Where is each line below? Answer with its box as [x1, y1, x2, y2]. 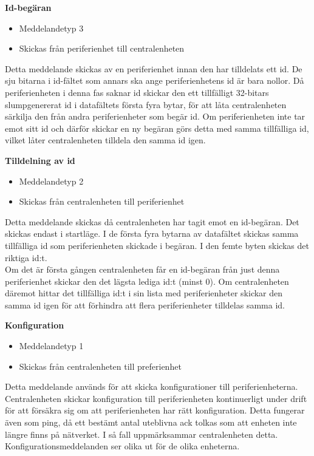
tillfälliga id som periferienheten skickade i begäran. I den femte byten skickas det [5, 239, 309, 251]
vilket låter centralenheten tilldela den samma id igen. [5, 134, 206, 146]
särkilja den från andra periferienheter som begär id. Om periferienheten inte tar [5, 110, 305, 123]
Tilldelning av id [5, 154, 75, 166]
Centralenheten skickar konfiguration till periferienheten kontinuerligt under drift [5, 392, 307, 404]
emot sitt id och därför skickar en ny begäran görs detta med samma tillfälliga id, [5, 121, 309, 134]
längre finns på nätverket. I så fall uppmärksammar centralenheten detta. [5, 427, 278, 440]
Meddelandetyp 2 [19, 174, 84, 187]
